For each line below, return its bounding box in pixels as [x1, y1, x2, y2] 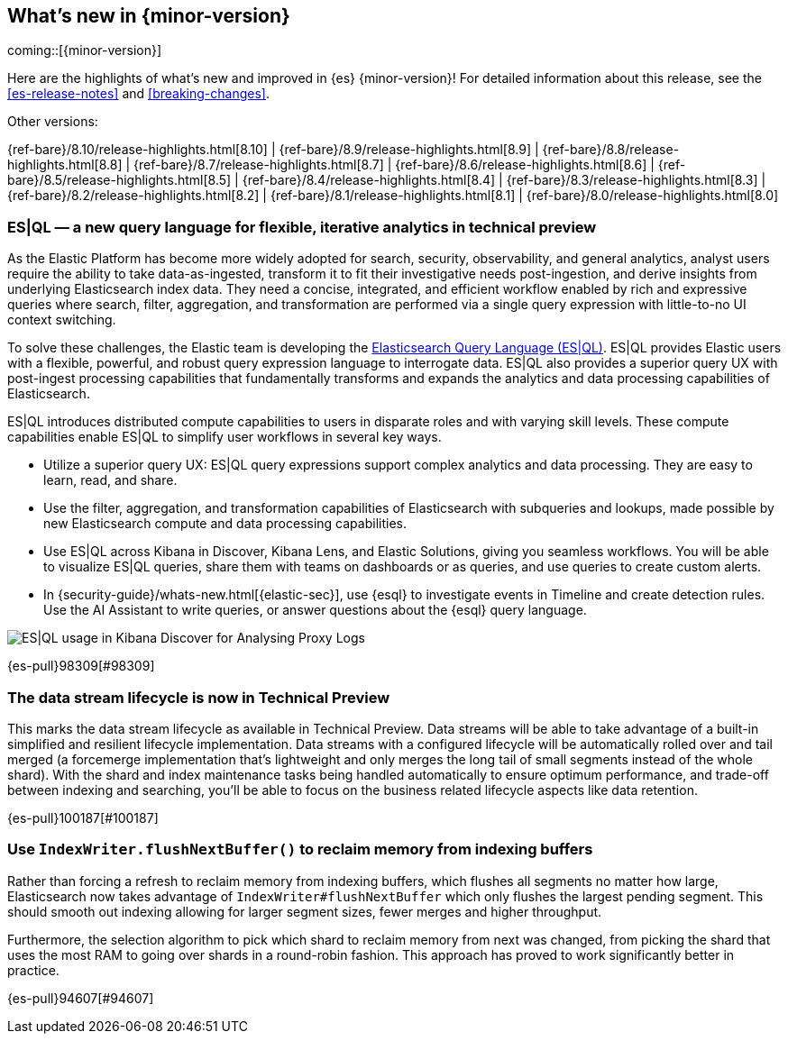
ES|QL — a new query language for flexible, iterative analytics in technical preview [7, 217, 597, 236]
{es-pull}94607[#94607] [7, 990, 154, 1006]
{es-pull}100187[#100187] [7, 809, 159, 826]
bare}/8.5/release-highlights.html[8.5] [7, 172, 232, 188]
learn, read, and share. [43, 472, 178, 489]
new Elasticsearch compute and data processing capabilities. [43, 516, 407, 532]
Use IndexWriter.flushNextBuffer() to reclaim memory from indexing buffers [7, 840, 593, 859]
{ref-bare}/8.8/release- [542, 142, 680, 158]
